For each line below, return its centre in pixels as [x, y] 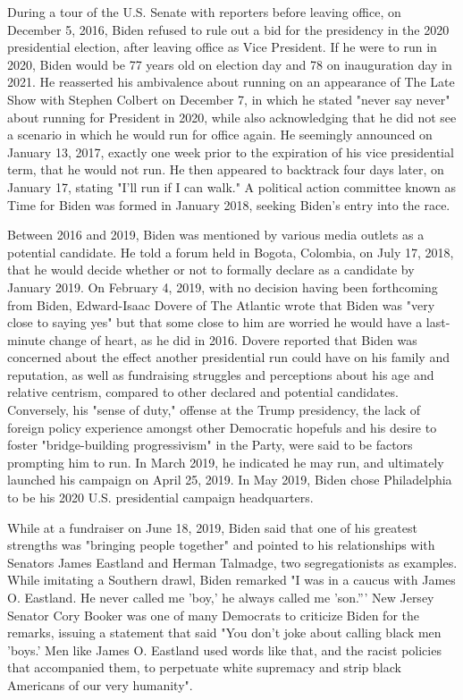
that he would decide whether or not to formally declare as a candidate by [211, 270]
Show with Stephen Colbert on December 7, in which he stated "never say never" [229, 99]
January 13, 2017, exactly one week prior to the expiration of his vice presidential [231, 152]
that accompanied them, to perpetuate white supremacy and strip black [204, 667]
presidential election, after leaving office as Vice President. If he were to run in [222, 47]
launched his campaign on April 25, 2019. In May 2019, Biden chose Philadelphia [230, 480]
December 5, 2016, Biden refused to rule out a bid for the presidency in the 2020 [228, 29]
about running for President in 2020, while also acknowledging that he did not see [232, 117]
